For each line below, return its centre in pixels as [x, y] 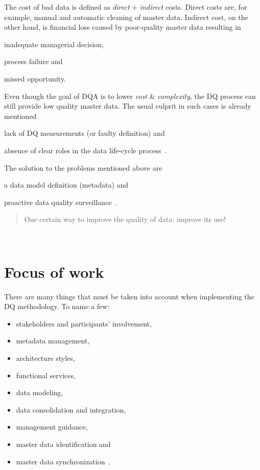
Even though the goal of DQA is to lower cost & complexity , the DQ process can [130, 96]
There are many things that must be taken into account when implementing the [129, 296]
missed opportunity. [35, 78]
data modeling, [40, 392]
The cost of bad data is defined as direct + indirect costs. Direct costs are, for [126, 7]
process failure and [33, 61]
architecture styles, [45, 358]
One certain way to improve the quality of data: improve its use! [125, 219]
